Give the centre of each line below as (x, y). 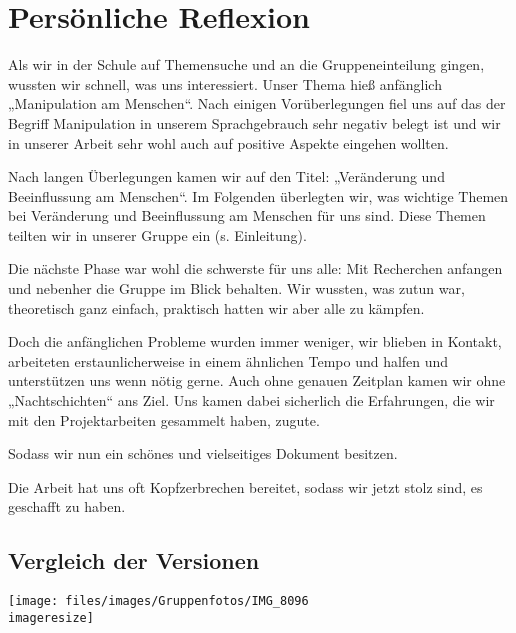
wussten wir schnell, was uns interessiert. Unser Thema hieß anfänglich (225, 83)
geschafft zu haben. (67, 506)
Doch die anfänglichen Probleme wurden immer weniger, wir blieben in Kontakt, (255, 341)
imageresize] (51, 617)
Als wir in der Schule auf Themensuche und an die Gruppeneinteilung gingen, (246, 64)
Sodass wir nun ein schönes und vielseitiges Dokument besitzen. (203, 453)
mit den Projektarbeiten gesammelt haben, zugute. (164, 419)
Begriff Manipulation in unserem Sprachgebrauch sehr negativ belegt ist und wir (254, 122)
